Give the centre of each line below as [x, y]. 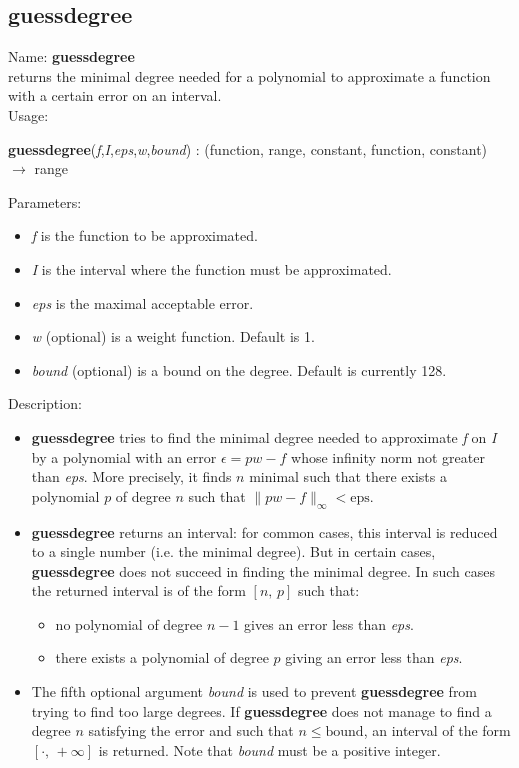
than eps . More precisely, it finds [131, 476]
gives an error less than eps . [329, 623]
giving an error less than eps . [374, 657]
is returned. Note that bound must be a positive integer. [269, 749]
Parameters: [45, 201]
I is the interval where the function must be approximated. [211, 268]
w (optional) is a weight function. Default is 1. [173, 336]
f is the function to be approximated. [144, 235]
